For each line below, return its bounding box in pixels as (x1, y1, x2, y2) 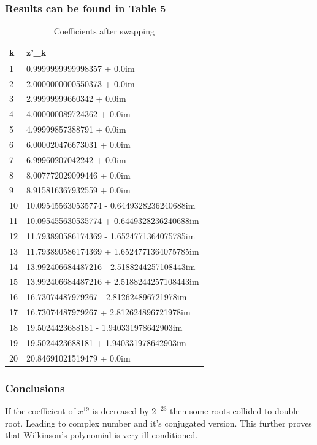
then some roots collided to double (170, 404, 300, 417)
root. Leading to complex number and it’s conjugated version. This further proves (5, 416, 312, 429)
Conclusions (5, 380, 65, 395)
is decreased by (92, 404, 149, 417)
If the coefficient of (5, 404, 75, 417)
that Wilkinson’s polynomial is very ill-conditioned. (5, 428, 198, 441)
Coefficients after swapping (53, 25, 155, 37)
